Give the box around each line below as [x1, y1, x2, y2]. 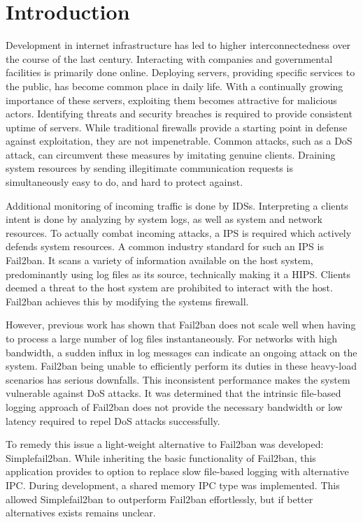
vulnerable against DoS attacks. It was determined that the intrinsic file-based [6, 386, 341, 400]
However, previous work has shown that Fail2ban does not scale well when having [6, 317, 356, 332]
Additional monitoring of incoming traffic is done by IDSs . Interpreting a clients [6, 198, 348, 212]
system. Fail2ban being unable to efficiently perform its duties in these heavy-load [6, 358, 357, 373]
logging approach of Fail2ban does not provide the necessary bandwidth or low [6, 399, 343, 414]
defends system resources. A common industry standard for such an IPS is [6, 239, 324, 254]
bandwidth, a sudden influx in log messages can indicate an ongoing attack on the [6, 345, 357, 359]
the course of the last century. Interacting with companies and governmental [6, 51, 333, 66]
